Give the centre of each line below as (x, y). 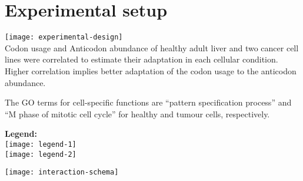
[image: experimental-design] (64, 37)
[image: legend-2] (41, 154)
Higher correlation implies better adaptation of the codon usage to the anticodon (151, 70)
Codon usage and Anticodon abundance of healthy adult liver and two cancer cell (152, 47)
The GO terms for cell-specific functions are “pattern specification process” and (148, 102)
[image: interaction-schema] (62, 172)
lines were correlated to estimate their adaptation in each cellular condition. (141, 59)
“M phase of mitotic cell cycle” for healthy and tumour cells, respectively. (137, 113)
